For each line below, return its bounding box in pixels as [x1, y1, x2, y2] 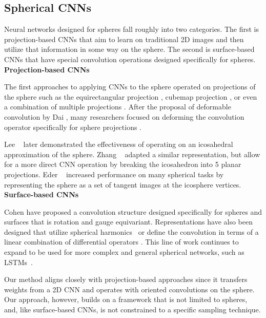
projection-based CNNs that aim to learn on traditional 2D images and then [4, 33, 244, 44]
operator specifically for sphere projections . [4, 121, 142, 132]
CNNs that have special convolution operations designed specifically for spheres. [4, 53, 256, 64]
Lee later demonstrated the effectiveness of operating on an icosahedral [4, 139, 233, 149]
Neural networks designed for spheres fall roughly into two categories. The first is [4, 24, 259, 34]
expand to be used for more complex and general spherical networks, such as [4, 247, 244, 257]
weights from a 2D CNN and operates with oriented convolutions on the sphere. [4, 284, 255, 294]
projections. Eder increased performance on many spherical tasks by [4, 169, 224, 179]
